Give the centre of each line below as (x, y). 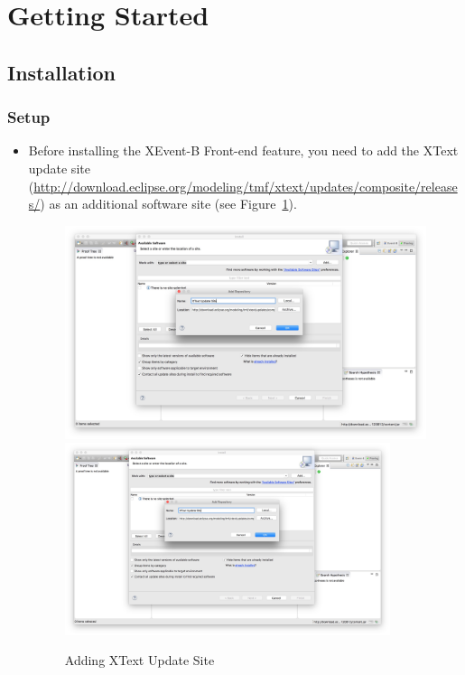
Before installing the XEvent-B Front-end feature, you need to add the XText (243, 150)
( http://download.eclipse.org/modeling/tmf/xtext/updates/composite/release (243, 186)
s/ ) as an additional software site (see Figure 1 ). (163, 204)
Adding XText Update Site (139, 660)
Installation (61, 72)
